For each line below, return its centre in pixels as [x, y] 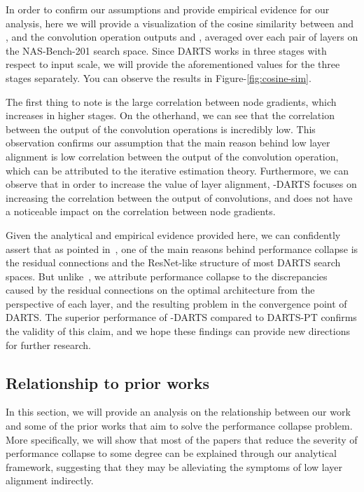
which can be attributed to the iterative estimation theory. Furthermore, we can [177, 170]
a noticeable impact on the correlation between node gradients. [141, 211]
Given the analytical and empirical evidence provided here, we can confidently [173, 234]
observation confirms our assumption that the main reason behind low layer [168, 143]
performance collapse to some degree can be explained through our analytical [171, 453]
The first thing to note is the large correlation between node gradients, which [171, 101]
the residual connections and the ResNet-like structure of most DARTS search [173, 262]
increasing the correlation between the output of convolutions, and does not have [179, 197]
